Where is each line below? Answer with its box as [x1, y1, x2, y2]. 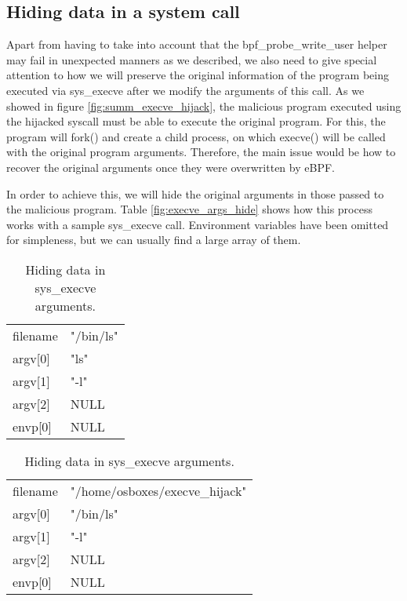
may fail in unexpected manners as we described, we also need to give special [6, 51, 377, 67]
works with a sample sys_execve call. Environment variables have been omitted [6, 216, 389, 232]
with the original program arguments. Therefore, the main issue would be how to [6, 144, 396, 160]
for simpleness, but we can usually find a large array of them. [6, 231, 301, 248]
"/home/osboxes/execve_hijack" [70, 481, 247, 500]
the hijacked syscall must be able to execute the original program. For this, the [6, 113, 386, 129]
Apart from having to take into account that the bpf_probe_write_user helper [6, 36, 387, 53]
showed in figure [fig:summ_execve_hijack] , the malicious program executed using [6, 97, 402, 114]
